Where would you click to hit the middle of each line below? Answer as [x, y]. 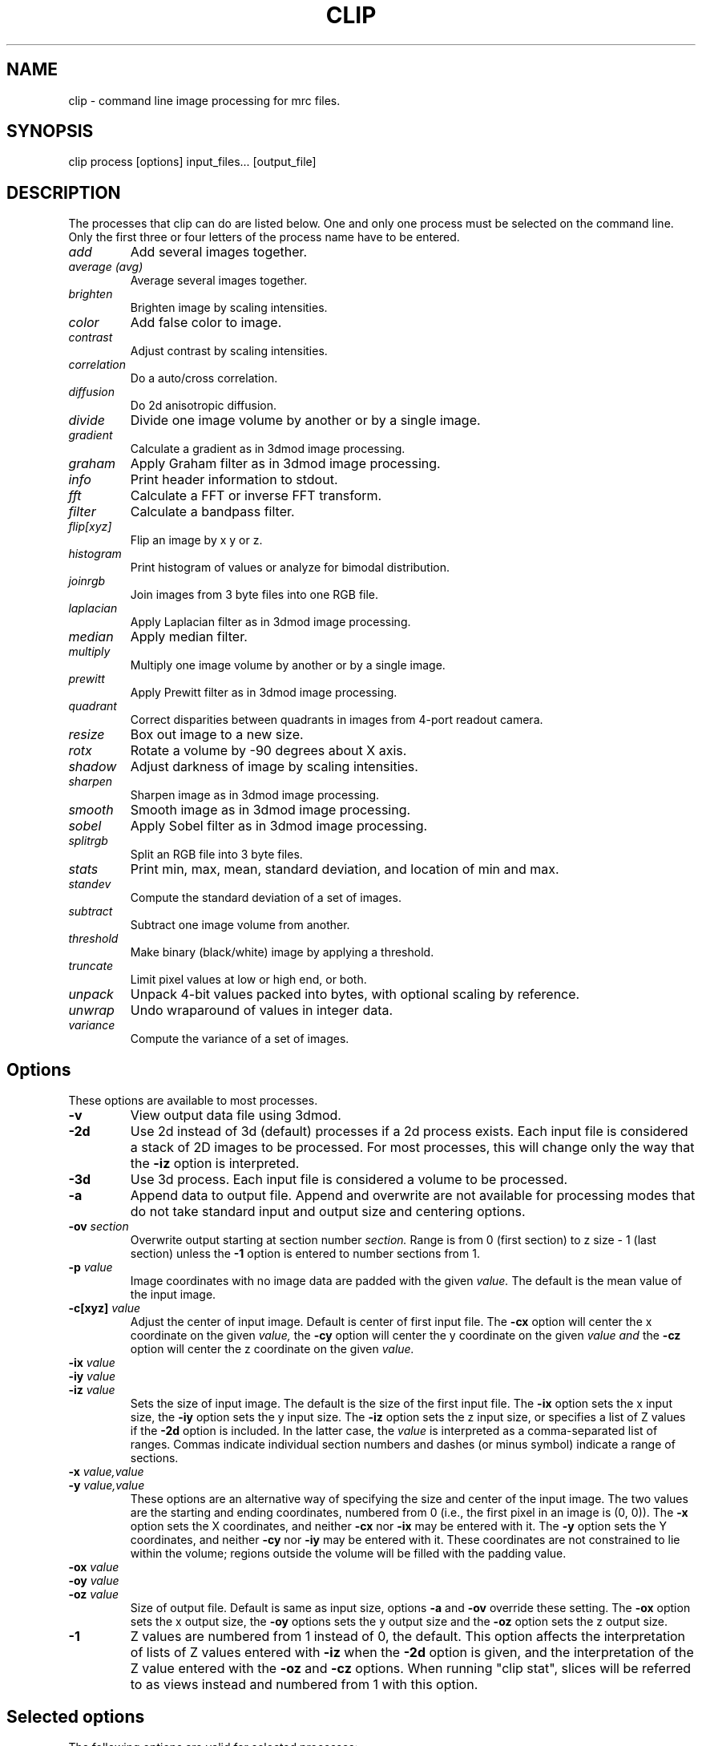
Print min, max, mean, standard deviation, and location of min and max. [345, 869]
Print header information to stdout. [234, 480]
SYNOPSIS [50, 131]
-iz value [92, 1390]
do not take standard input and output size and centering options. [328, 1212]
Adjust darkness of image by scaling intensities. [274, 767]
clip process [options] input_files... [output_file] [192, 162]
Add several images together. [219, 252]
